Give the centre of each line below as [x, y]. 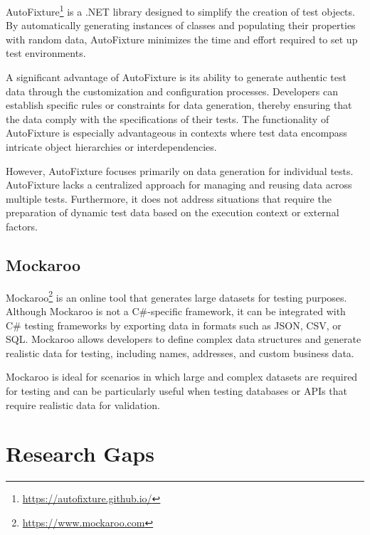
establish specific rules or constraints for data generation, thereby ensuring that [179, 105]
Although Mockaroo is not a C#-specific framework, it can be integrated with [176, 311]
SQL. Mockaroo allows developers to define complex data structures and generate [184, 339]
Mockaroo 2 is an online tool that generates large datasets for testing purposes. [176, 296]
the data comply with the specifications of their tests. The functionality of [168, 118]
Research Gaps [80, 454]
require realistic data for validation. [83, 404]
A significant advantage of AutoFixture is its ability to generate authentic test [176, 77]
